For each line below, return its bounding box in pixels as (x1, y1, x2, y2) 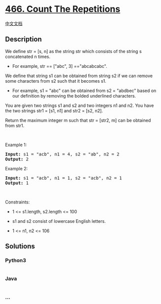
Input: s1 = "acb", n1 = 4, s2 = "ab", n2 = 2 (5, 151, 120, 157)
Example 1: (5, 142, 27, 148)
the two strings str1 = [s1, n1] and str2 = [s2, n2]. (5, 107, 103, 113)
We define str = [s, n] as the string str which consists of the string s (5, 48, 142, 54)
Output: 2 (5, 156, 29, 162)
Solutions (5, 242, 35, 251)
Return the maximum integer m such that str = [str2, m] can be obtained (5, 117, 151, 123)
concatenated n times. (5, 53, 51, 59)
